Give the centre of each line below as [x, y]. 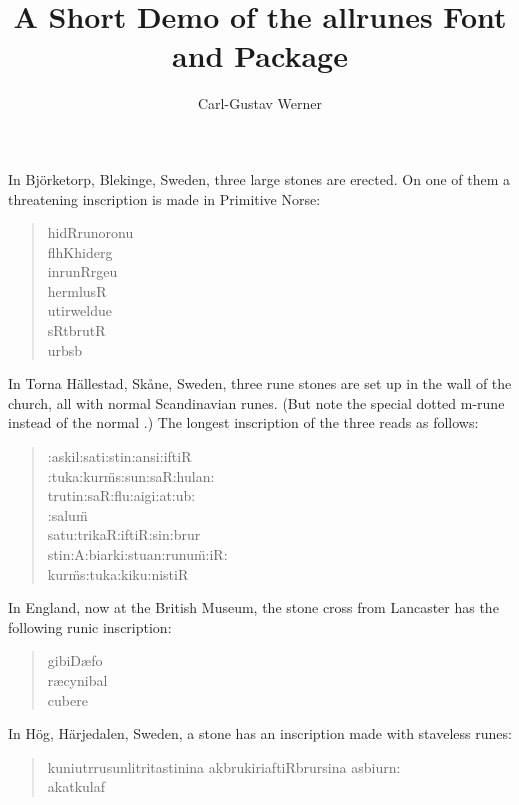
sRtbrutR [76, 330]
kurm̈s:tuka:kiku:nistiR [118, 573]
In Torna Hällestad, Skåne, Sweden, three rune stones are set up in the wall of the [260, 383]
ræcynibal [77, 679]
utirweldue [80, 310]
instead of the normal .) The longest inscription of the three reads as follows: [243, 422]
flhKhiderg [80, 251]
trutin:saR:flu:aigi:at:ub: [121, 495]
